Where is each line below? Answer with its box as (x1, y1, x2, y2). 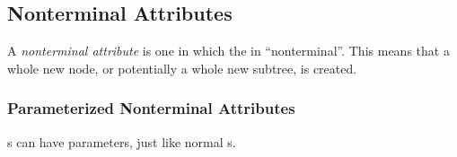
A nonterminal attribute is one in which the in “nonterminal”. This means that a (7, 41, 450, 60)
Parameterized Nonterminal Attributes (7, 97, 295, 119)
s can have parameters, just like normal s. (7, 132, 236, 151)
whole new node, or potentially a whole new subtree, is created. (7, 58, 357, 77)
